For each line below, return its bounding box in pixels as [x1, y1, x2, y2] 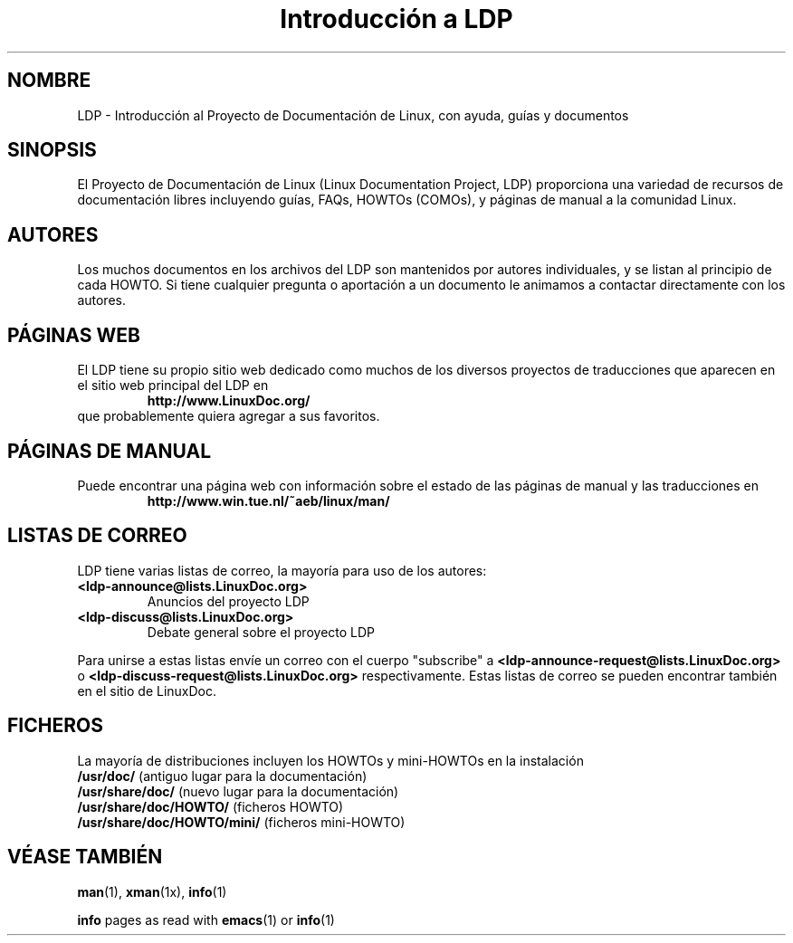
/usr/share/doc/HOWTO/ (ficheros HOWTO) [77, 798, 344, 814]
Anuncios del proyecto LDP [147, 593, 310, 609]
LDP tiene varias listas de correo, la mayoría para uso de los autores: [77, 562, 487, 578]
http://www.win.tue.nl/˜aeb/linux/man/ [147, 492, 390, 509]
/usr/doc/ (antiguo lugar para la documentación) [77, 767, 368, 784]
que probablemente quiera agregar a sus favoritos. [77, 408, 380, 424]
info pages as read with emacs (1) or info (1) [77, 911, 335, 928]
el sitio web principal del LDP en [77, 377, 269, 394]
